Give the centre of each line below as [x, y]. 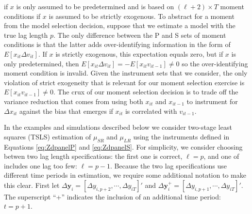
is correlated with [151, 111]
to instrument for [212, 101]
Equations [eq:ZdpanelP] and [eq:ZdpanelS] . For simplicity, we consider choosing [123, 146]
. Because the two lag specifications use [169, 165]
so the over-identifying [215, 63]
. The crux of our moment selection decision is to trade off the [146, 92]
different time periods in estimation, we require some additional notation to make [125, 175]
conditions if [22, 16]
